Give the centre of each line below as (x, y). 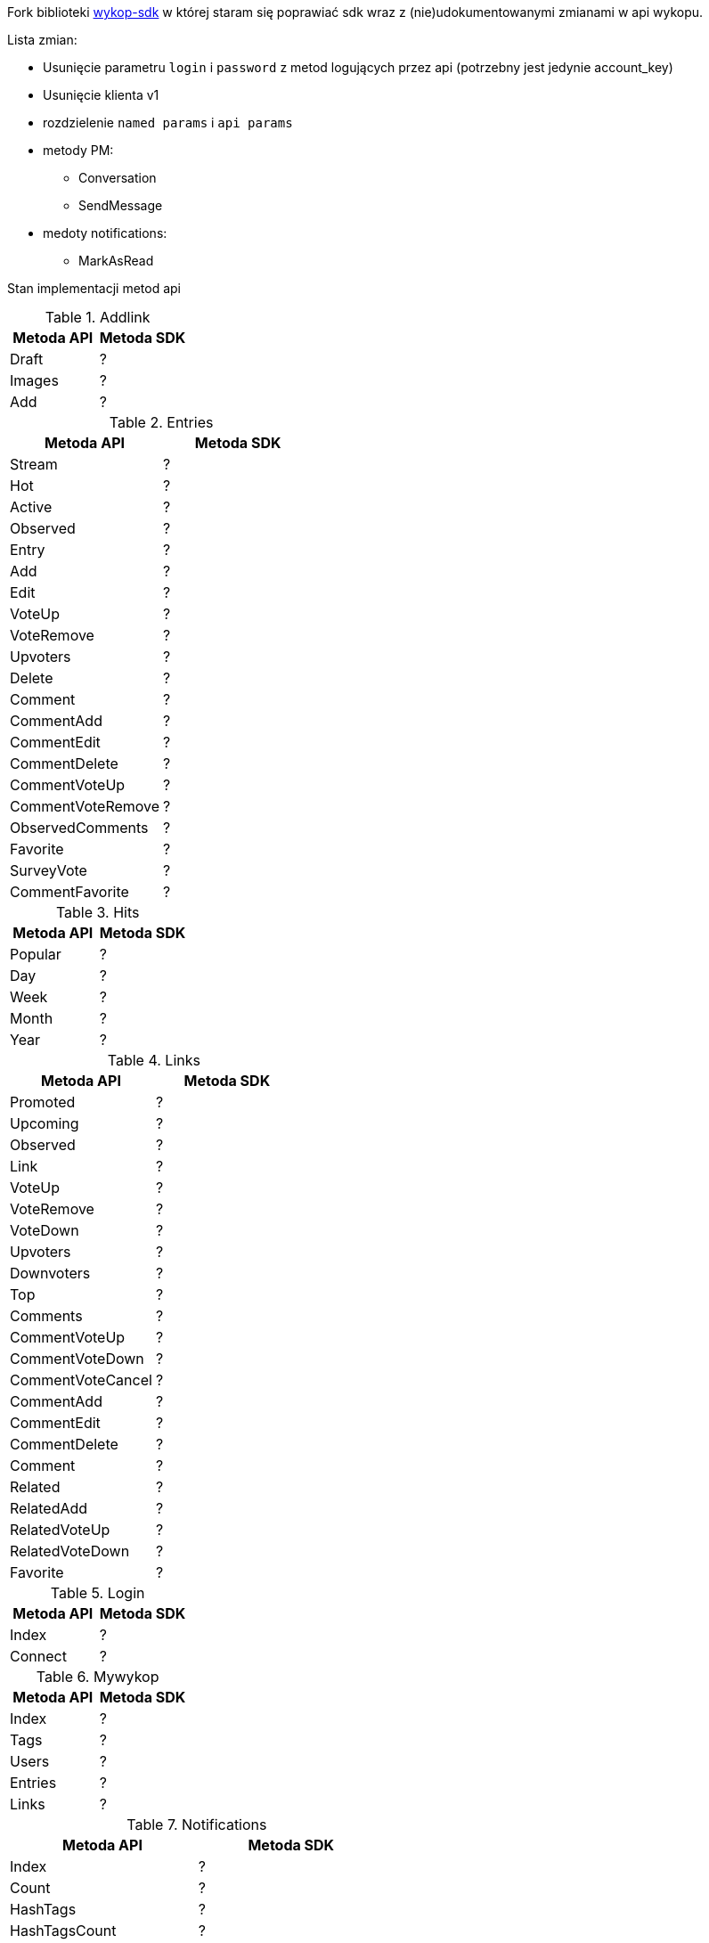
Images (34, 380)
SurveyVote (49, 870)
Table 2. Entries (161, 422)
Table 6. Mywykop (98, 1677)
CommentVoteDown (77, 1359)
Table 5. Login (98, 1593)
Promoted (43, 1102)
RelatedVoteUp (60, 1530)
